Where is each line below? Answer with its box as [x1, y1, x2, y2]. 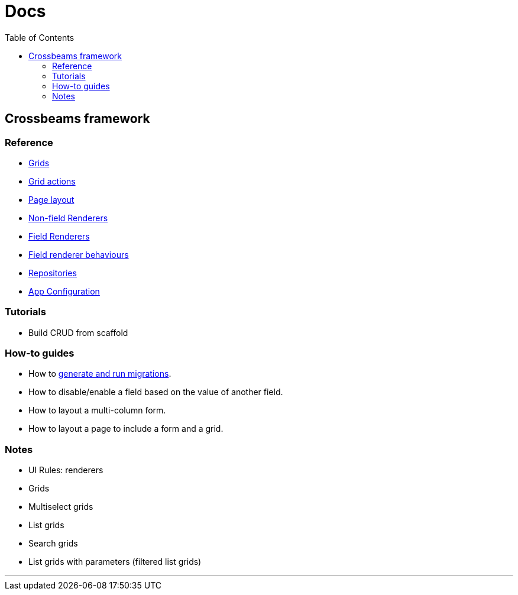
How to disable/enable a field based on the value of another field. [28, 387, 283, 397]
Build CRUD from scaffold [28, 327, 128, 338]
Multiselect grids [28, 502, 93, 512]
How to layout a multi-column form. [28, 405, 166, 416]
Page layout [28, 194, 75, 205]
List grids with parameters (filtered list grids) [28, 557, 202, 567]
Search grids [28, 538, 78, 549]
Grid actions [28, 176, 76, 186]
